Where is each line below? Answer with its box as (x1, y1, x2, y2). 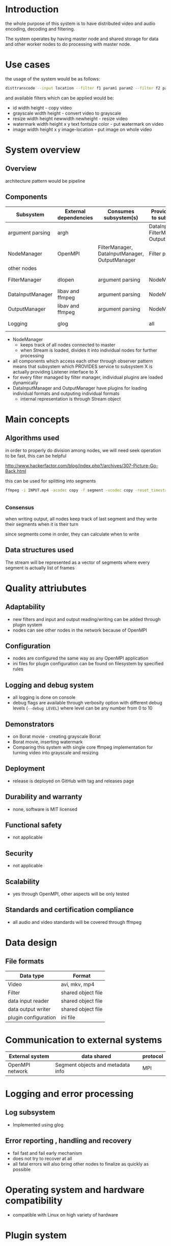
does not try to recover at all (12, 1155, 72, 1162)
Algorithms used (5, 434, 60, 442)
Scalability (5, 877, 40, 886)
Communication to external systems (5, 1034, 162, 1046)
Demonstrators (5, 720, 54, 728)
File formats (5, 957, 44, 966)
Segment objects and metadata (55, 1061, 130, 1068)
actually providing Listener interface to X (12, 369, 98, 375)
